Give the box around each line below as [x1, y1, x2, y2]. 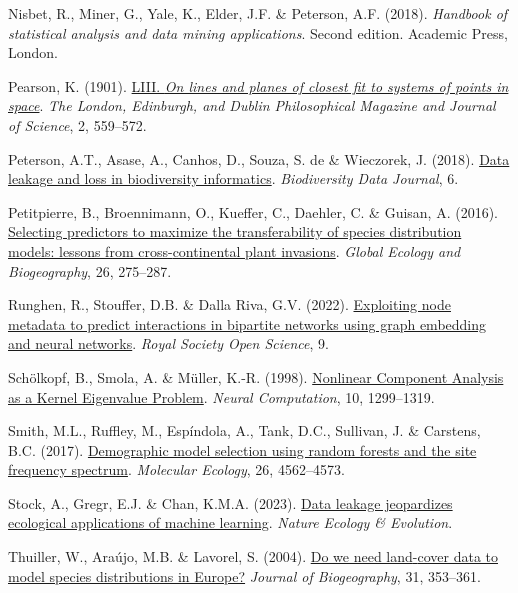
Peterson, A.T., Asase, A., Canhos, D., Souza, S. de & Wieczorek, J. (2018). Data [8, 148, 510, 169]
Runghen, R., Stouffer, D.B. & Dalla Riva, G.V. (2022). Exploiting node [8, 294, 451, 315]
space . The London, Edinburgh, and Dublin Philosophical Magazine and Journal [8, 95, 496, 116]
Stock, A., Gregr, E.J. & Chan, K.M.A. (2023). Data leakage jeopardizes [8, 492, 453, 513]
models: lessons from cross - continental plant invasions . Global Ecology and [8, 240, 461, 261]
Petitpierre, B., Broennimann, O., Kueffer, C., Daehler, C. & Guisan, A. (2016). [8, 201, 499, 222]
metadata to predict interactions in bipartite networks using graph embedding [8, 313, 487, 334]
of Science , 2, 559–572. [8, 114, 147, 135]
